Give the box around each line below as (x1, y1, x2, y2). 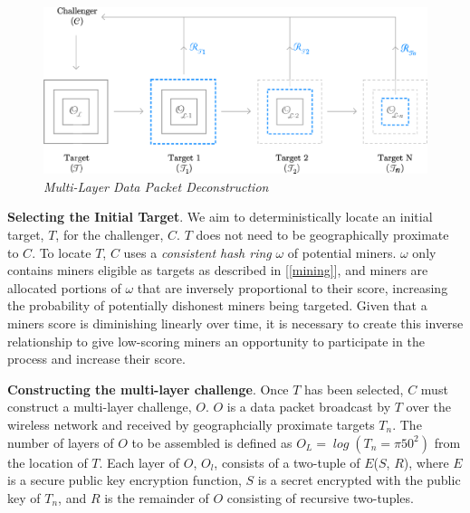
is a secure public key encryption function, (7, 470, 242, 489)
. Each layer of (99, 452, 180, 471)
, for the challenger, (55, 225, 164, 244)
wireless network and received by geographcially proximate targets (7, 414, 375, 433)
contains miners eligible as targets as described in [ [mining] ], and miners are (7, 261, 428, 280)
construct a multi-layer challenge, (7, 397, 192, 416)
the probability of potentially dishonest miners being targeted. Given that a (7, 296, 427, 315)
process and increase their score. (7, 349, 186, 368)
